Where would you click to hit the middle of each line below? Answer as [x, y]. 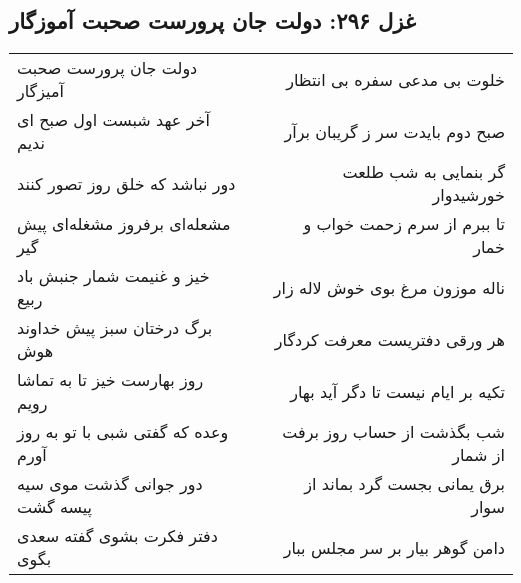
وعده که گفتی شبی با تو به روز [123, 432]
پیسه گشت [55, 507]
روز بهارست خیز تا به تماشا [110, 380]
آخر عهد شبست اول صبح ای [113, 120]
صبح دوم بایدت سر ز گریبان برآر [394, 131]
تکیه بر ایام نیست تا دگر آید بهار [397, 391]
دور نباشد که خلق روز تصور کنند [126, 183]
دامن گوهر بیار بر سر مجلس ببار [394, 547]
